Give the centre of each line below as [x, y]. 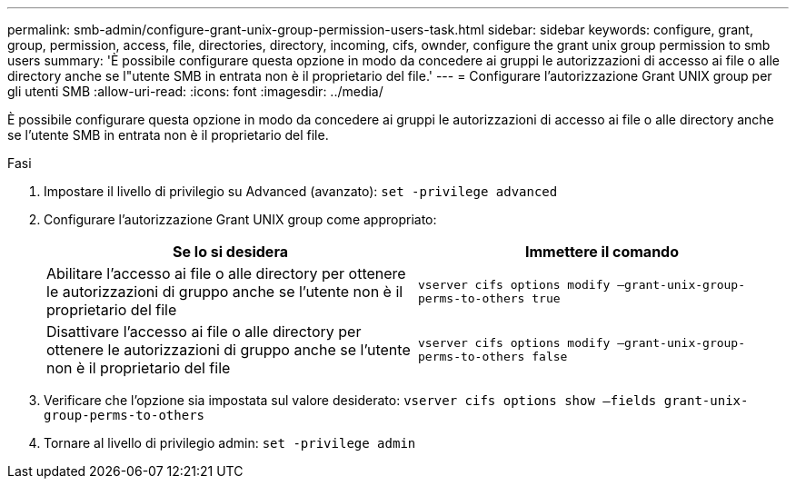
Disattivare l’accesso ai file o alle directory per [204, 332]
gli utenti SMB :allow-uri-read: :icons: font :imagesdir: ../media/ [195, 91]
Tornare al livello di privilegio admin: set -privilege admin [230, 443]
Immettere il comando [602, 252]
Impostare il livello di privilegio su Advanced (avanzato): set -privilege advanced [301, 191]
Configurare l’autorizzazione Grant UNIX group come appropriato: [240, 219]
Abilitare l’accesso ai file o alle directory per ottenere [226, 273]
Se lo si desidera [230, 252]
